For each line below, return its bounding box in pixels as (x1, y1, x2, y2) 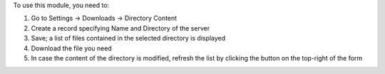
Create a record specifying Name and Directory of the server (31, 23, 210, 32)
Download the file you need (31, 43, 112, 53)
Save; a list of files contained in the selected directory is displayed (31, 34, 226, 43)
